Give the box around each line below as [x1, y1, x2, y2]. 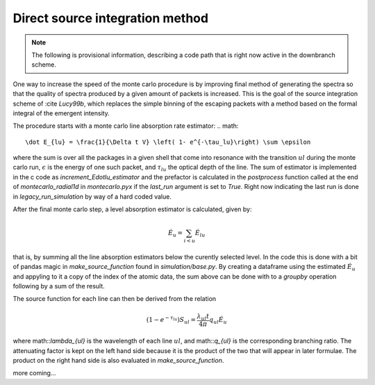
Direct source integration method [12, 10, 208, 26]
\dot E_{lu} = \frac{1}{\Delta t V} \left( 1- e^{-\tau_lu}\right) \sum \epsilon [25, 138, 311, 146]
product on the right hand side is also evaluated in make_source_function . [12, 357, 224, 364]
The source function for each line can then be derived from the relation [12, 295, 217, 303]
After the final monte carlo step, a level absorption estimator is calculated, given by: [12, 205, 253, 213]
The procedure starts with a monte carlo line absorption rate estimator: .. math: [12, 122, 239, 130]
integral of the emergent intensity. [12, 108, 110, 117]
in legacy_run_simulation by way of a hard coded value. [12, 192, 172, 201]
